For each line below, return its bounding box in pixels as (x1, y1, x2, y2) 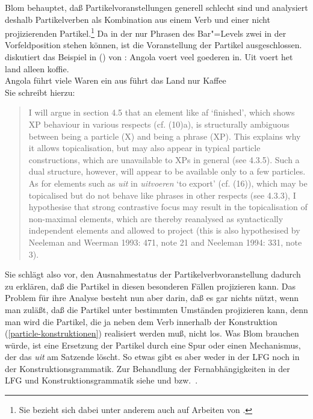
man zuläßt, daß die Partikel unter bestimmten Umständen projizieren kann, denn (5, 303, 308, 315)
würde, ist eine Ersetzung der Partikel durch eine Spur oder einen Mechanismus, (5, 338, 301, 351)
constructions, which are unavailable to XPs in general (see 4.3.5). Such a (28, 153, 300, 166)
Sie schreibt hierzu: (5, 85, 75, 98)
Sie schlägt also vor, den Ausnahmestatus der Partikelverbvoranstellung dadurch (5, 268, 301, 281)
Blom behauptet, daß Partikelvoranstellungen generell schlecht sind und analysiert (5, 1, 308, 13)
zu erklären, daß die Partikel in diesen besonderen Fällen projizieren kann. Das (5, 279, 296, 292)
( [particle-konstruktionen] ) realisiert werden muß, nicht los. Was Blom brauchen (5, 327, 299, 340)
